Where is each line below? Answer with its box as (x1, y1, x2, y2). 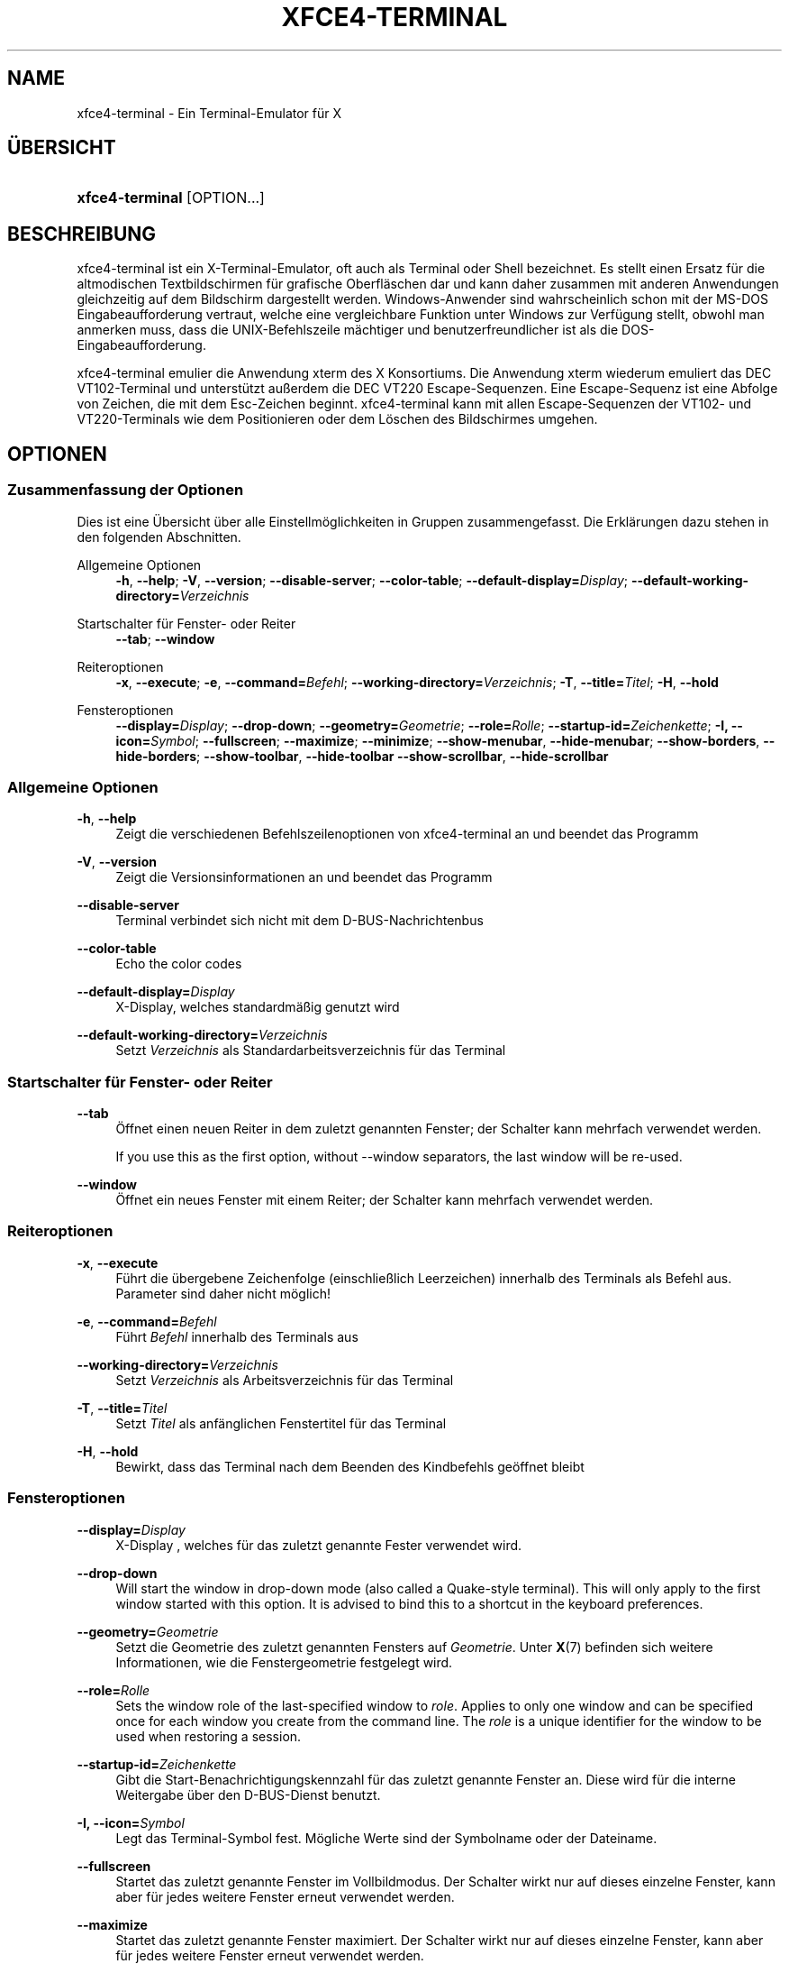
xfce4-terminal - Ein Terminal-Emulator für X (77, 105, 342, 121)
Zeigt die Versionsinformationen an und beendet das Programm (115, 869, 493, 886)
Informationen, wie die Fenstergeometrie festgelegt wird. (115, 1654, 453, 1670)
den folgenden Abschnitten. (77, 528, 241, 545)
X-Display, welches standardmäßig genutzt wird (115, 999, 400, 1015)
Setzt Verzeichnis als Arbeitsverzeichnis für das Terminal (115, 1372, 454, 1388)
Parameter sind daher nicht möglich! (115, 1285, 331, 1301)
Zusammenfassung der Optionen (7, 481, 244, 500)
